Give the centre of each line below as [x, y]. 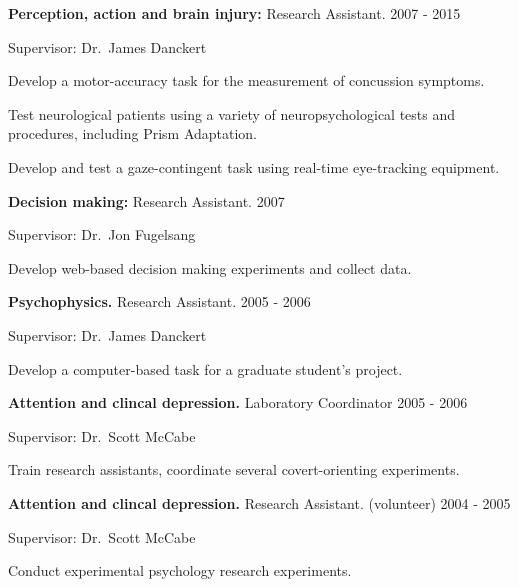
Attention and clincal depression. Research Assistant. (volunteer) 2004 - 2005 [259, 502]
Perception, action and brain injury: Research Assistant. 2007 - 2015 [234, 13]
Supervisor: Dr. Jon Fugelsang [102, 234]
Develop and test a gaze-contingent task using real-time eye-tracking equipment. [254, 166]
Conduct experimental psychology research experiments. [180, 570]
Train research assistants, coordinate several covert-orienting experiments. [234, 469]
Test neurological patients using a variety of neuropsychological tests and [232, 113]
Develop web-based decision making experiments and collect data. [210, 267]
